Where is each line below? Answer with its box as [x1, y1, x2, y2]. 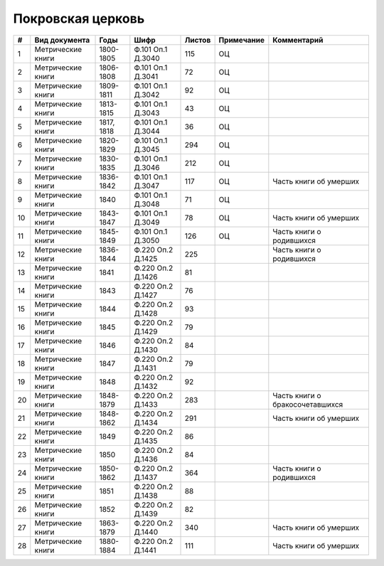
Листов [184, 35, 211, 45]
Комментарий [272, 35, 324, 45]
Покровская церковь [13, 11, 145, 26]
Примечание [218, 35, 265, 45]
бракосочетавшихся [272, 399, 343, 409]
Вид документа [34, 35, 90, 45]
